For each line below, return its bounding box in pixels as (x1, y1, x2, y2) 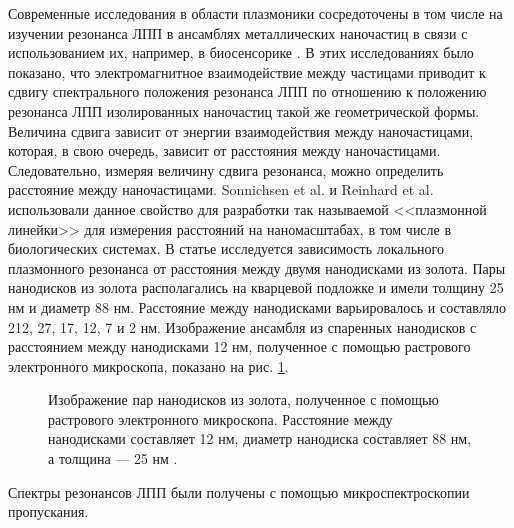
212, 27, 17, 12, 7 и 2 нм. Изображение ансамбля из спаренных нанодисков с (8, 316, 477, 337)
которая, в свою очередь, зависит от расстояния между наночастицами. (8, 140, 441, 161)
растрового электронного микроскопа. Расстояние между (48, 408, 393, 429)
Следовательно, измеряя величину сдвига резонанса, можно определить (8, 159, 444, 180)
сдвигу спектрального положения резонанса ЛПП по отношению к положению (8, 81, 487, 102)
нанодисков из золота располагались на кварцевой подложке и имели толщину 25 (8, 277, 504, 298)
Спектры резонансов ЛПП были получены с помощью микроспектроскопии (8, 481, 470, 502)
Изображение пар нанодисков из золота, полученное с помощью (48, 389, 439, 410)
